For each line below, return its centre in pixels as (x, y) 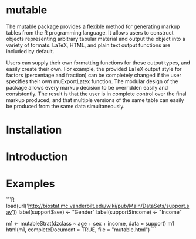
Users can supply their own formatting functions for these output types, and (98, 63)
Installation (34, 130)
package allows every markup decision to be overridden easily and (87, 87)
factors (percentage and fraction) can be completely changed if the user (94, 75)
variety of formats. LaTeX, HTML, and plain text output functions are (88, 45)
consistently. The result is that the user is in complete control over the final (96, 94)
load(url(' (17, 206)
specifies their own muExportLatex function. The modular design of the (92, 81)
